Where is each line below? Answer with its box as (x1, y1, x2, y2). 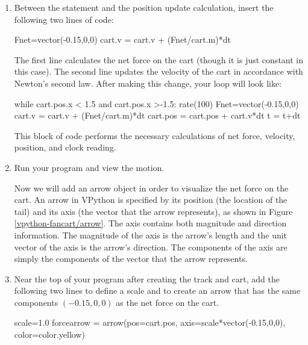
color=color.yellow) (14, 328, 85, 341)
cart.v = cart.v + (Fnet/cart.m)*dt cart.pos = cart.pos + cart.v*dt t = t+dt (14, 109, 301, 122)
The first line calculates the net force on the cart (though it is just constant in (14, 53, 304, 66)
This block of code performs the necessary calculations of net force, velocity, (14, 129, 295, 141)
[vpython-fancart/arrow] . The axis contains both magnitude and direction (14, 217, 287, 229)
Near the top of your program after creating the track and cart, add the (14, 272, 280, 285)
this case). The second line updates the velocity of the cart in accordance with (14, 65, 303, 78)
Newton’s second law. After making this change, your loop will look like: (14, 76, 282, 89)
